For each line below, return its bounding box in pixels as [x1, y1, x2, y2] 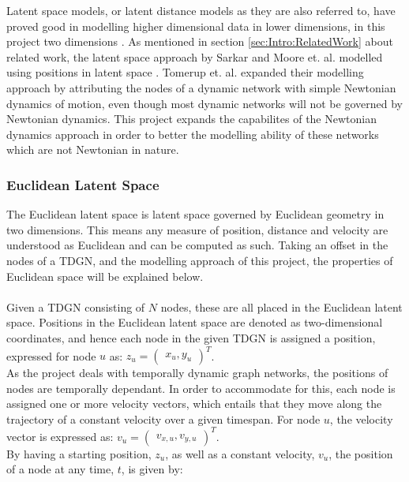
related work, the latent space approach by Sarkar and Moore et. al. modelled [6, 48, 383, 65]
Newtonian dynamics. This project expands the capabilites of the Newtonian [6, 110, 377, 127]
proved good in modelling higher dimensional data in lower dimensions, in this [6, 17, 385, 34]
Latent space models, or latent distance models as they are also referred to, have [6, 2, 396, 18]
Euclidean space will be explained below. [6, 267, 204, 284]
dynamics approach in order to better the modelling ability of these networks [6, 125, 379, 142]
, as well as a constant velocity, [165, 445, 315, 461]
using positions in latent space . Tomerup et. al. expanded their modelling [6, 64, 364, 80]
